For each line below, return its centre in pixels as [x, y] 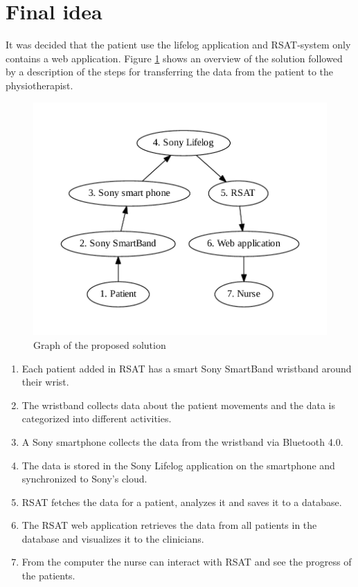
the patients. [48, 576]
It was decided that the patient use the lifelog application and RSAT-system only [178, 45]
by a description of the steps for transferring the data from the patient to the [170, 72]
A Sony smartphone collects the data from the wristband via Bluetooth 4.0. [182, 441]
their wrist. [45, 382]
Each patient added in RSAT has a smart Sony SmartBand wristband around [187, 368]
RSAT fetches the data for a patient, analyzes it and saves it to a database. [182, 502]
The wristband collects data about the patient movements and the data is [179, 405]
